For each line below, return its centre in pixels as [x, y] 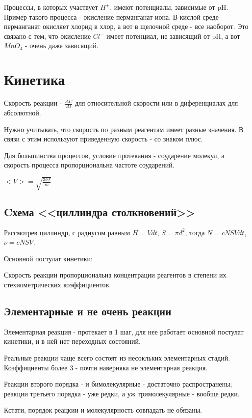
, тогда [195, 232]
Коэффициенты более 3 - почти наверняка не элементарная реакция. [106, 367]
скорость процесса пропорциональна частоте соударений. [89, 165]
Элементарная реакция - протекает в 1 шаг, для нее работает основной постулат [124, 331]
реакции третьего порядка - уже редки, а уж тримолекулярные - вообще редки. [122, 393]
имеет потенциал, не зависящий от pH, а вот [173, 36]
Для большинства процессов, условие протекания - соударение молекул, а [114, 155]
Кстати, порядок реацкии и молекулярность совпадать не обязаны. [103, 410]
